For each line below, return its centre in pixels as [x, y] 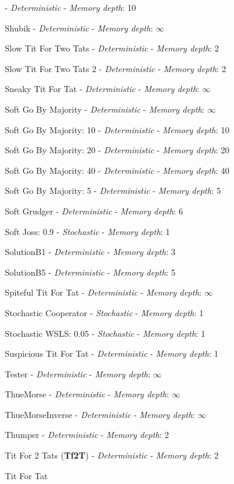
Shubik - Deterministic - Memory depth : [79, 28]
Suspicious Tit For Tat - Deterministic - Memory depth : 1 [112, 353]
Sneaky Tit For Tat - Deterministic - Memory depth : [102, 89]
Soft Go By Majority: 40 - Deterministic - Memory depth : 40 [117, 170]
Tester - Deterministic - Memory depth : [78, 373]
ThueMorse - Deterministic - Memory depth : [87, 394]
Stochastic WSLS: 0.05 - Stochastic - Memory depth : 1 [105, 333]
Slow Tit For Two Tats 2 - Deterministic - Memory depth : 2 [115, 68]
